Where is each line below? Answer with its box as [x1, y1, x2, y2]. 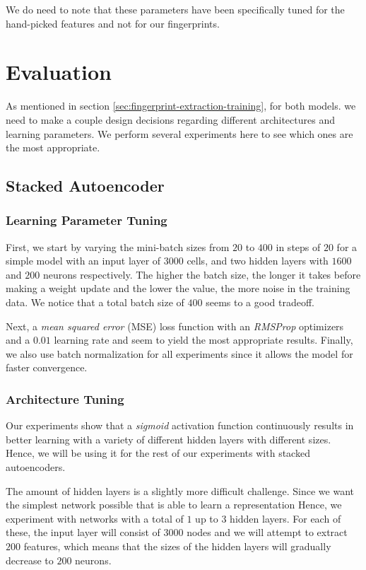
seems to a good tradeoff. [206, 295, 314, 310]
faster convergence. [6, 360, 88, 375]
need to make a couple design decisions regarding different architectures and [6, 112, 335, 127]
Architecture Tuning [6, 390, 124, 407]
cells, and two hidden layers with [187, 253, 329, 268]
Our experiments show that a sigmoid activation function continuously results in [6, 418, 354, 433]
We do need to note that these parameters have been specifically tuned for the [6, 2, 345, 16]
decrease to [6, 552, 54, 567]
